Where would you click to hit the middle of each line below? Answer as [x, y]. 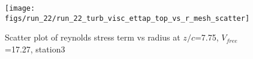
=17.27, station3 [35, 49]
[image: [20, 8]
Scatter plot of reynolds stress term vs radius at [93, 37]
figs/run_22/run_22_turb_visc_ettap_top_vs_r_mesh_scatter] [127, 18]
